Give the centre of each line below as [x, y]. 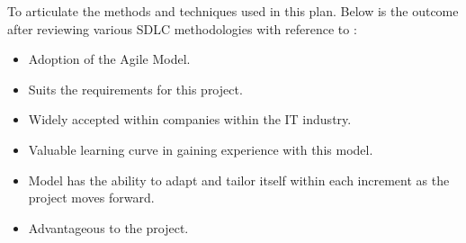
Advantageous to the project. [108, 227]
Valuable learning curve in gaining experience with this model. [201, 149]
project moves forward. [91, 198]
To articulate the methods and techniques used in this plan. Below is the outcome [233, 11]
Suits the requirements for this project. [135, 89]
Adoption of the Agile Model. [109, 59]
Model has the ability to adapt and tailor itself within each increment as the [239, 180]
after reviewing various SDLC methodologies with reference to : [182, 28]
